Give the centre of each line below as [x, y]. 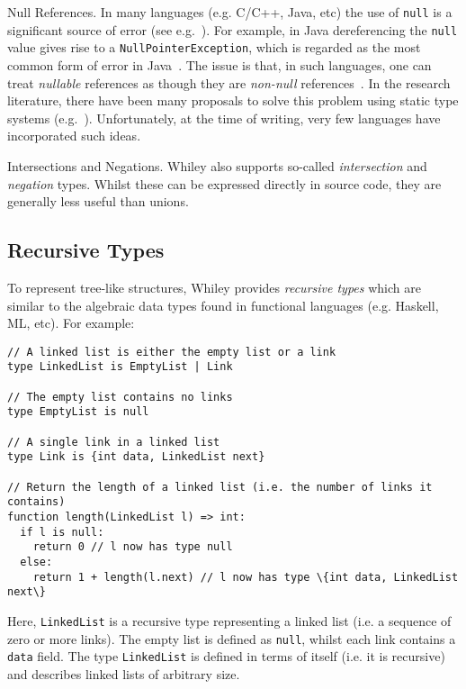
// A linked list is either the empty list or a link [172, 352]
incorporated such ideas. [74, 136]
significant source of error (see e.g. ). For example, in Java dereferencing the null [233, 29]
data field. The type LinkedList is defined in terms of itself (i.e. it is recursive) [226, 656]
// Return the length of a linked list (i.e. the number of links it [220, 487]
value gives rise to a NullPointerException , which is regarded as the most [214, 47]
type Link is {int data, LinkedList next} [136, 457]
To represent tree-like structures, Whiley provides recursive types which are [214, 287]
